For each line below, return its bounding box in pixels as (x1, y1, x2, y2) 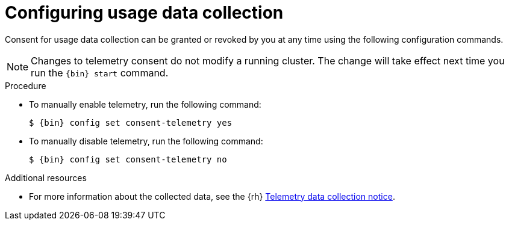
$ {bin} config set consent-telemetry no (29, 154, 227, 164)
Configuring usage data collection (5, 2, 284, 23)
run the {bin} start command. (31, 66, 169, 79)
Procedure (5, 80, 46, 91)
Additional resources (5, 172, 87, 183)
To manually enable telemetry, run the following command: (29, 99, 261, 109)
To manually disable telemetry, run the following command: (29, 135, 263, 146)
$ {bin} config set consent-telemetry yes (29, 117, 233, 128)
